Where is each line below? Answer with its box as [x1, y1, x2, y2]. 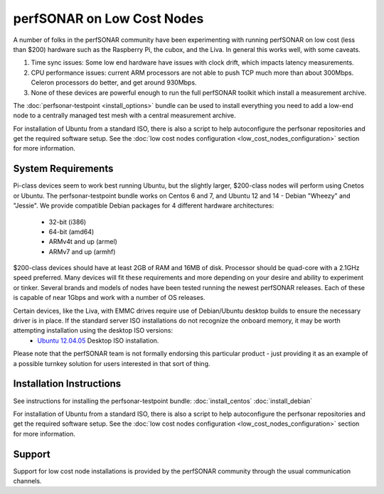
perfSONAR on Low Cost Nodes [13, 11, 204, 26]
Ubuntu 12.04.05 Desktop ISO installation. [37, 336, 159, 345]
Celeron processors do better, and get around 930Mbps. [31, 78, 197, 87]
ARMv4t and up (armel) [48, 237, 117, 246]
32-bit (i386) [48, 218, 87, 226]
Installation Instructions [13, 377, 122, 390]
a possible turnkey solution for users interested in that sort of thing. [13, 359, 210, 367]
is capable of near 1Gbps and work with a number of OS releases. [13, 294, 206, 302]
